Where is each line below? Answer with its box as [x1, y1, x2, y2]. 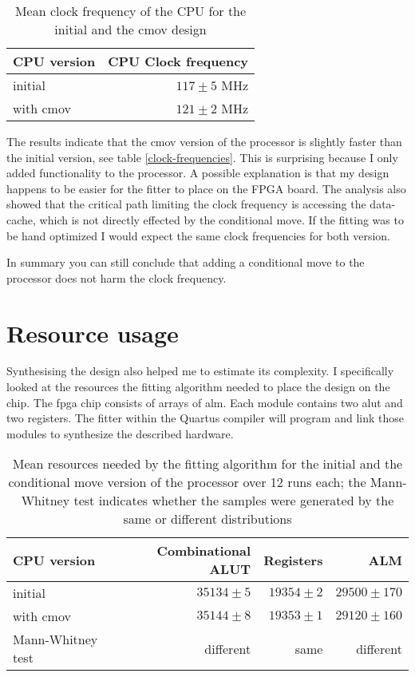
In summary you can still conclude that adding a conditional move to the [6, 254, 365, 271]
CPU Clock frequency [108, 52, 249, 70]
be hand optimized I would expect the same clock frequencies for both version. [6, 227, 390, 243]
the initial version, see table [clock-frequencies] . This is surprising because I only [6, 148, 398, 165]
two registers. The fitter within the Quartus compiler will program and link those [6, 410, 404, 426]
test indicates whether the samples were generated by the [73, 491, 394, 510]
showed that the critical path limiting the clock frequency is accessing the [6, 196, 366, 212]
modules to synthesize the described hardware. [6, 425, 234, 441]
